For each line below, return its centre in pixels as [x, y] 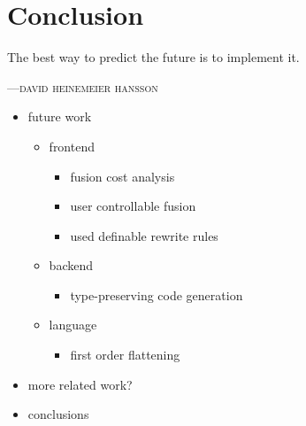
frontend [72, 146]
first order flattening [125, 355]
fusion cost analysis [122, 176]
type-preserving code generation [157, 294]
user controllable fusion [133, 206]
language [73, 325]
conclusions [58, 414]
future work [60, 116]
